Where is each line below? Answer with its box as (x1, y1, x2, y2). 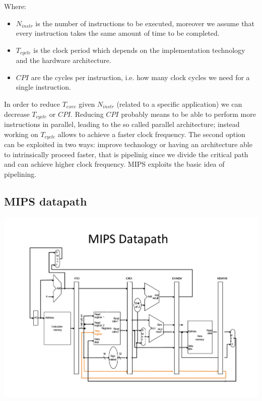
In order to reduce (4, 99, 60, 109)
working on (4, 128, 38, 139)
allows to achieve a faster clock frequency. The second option (57, 128, 245, 139)
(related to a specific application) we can (116, 99, 242, 109)
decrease (4, 108, 30, 119)
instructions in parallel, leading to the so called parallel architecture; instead (4, 119, 240, 129)
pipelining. (4, 168, 37, 179)
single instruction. (16, 82, 71, 92)
